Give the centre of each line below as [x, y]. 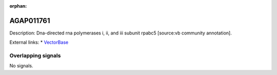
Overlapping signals [35, 55]
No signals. [21, 66]
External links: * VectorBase [39, 42]
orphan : [18, 6]
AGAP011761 [30, 21]
